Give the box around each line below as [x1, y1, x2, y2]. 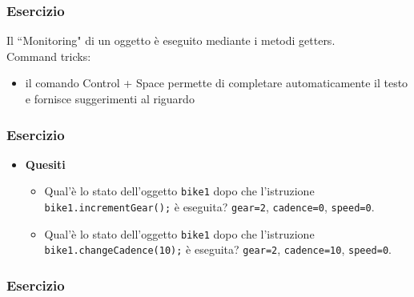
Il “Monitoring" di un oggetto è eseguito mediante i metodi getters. [6, 32, 336, 49]
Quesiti [25, 155, 66, 172]
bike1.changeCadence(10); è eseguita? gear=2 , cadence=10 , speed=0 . [44, 241, 392, 258]
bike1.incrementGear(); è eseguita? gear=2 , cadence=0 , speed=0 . [44, 199, 375, 215]
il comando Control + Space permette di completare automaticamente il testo [25, 74, 408, 91]
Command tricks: [6, 47, 91, 64]
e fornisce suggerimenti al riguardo [25, 90, 195, 106]
